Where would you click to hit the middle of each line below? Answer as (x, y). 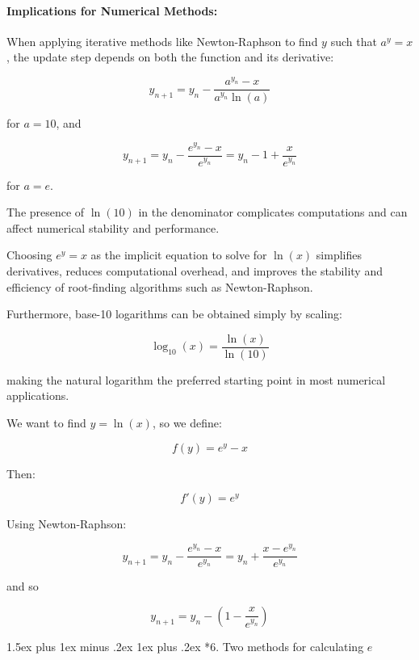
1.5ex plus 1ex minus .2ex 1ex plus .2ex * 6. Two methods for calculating (185, 646)
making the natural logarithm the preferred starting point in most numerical (196, 379)
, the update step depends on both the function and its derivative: (170, 57)
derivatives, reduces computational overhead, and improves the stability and (195, 270)
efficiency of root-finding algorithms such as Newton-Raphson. (160, 286)
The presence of (46, 212)
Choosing (29, 255)
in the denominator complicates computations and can (273, 212)
